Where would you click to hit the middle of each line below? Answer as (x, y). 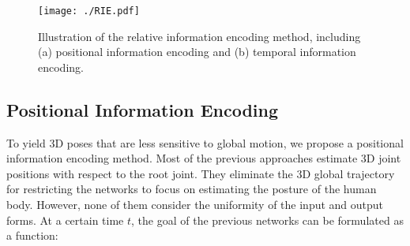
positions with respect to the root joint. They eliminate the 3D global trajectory (201, 173)
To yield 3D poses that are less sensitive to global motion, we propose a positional (205, 142)
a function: (32, 235)
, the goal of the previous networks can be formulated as (267, 220)
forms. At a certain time (65, 220)
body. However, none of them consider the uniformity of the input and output (195, 205)
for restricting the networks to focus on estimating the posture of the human (192, 189)
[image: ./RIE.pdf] (89, 11)
